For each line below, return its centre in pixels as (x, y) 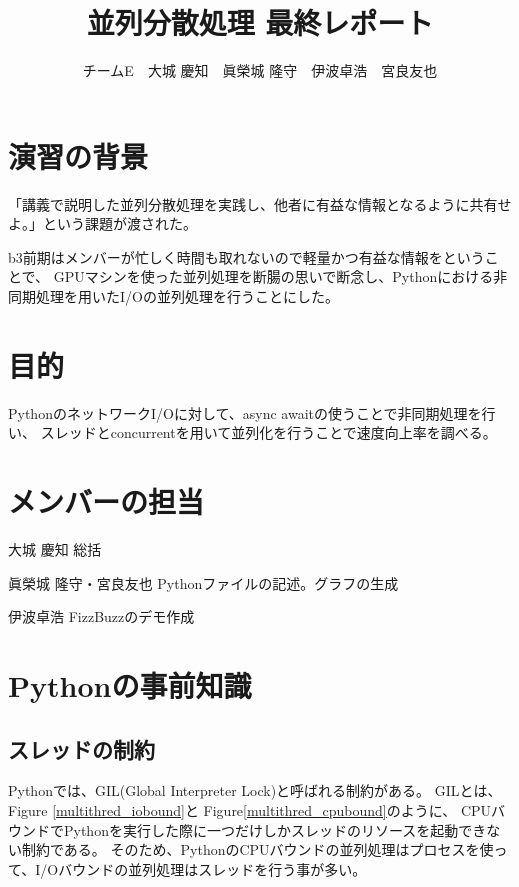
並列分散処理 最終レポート (260, 22)
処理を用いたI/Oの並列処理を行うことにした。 (187, 296)
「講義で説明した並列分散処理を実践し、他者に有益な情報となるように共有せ (260, 203)
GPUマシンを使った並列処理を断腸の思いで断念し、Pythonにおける (273, 276)
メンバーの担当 (106, 501)
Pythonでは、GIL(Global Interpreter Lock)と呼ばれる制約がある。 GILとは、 (255, 790)
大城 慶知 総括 (55, 549)
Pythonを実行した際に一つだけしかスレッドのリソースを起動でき (275, 829)
